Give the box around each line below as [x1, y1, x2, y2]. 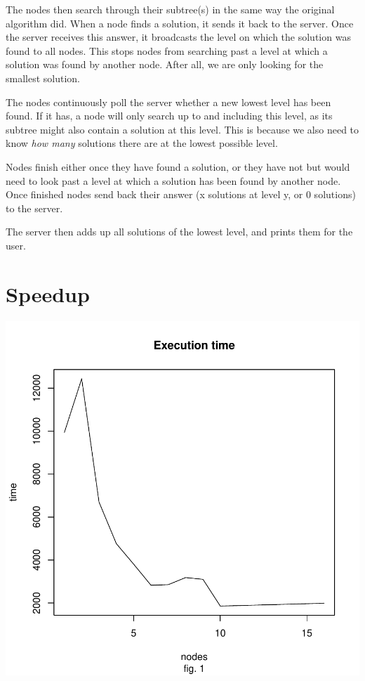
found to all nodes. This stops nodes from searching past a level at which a [6, 43, 328, 58]
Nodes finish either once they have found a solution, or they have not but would [6, 159, 350, 174]
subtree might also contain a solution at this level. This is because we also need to [6, 122, 359, 136]
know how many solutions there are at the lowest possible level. [6, 136, 278, 150]
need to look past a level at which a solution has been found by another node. [6, 173, 341, 188]
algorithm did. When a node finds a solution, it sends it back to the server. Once [6, 15, 354, 30]
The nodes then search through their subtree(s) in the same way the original [6, 2, 335, 16]
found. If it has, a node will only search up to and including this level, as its [6, 108, 333, 123]
